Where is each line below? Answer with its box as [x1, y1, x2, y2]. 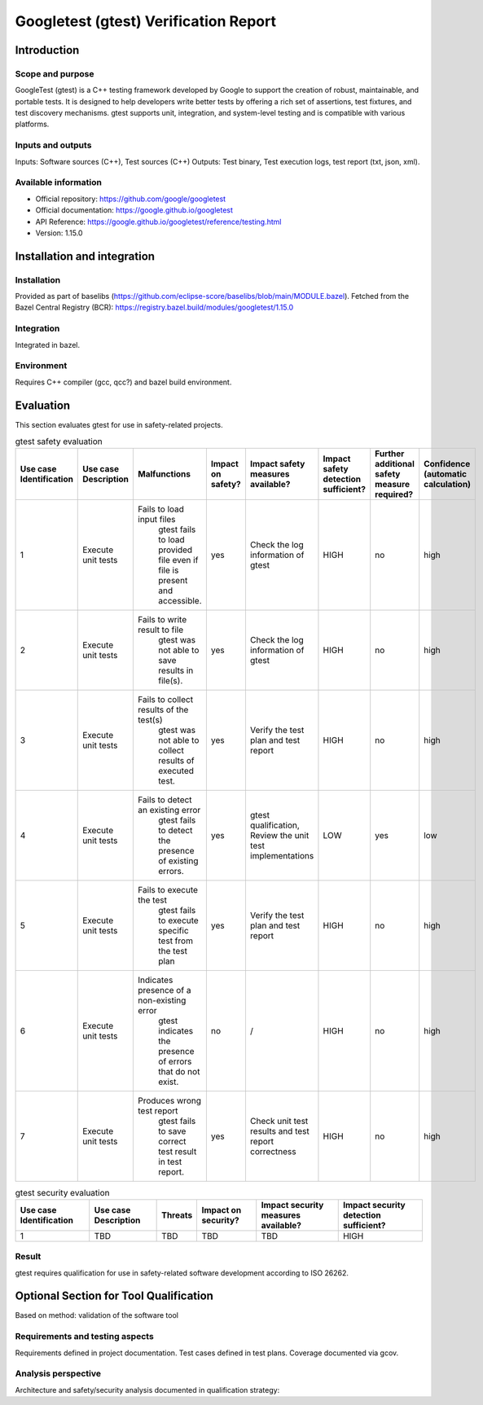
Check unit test [249, 1116, 309, 1127]
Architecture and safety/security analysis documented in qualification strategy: [15, 1385, 280, 1394]
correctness [249, 1146, 296, 1157]
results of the [138, 705, 189, 716]
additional [375, 459, 415, 470]
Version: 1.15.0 [35, 228, 83, 238]
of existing [158, 855, 199, 867]
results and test [249, 1126, 310, 1137]
